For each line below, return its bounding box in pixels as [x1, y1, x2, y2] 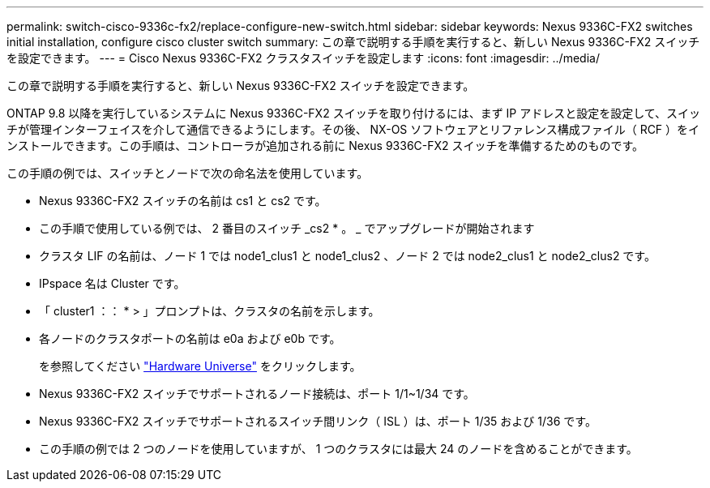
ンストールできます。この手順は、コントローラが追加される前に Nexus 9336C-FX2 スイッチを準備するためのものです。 [6, 139, 644, 152]
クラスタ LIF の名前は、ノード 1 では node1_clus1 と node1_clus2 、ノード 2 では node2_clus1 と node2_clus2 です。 [39, 249, 656, 263]
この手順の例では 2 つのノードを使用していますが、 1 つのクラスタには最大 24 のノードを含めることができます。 [39, 442, 638, 456]
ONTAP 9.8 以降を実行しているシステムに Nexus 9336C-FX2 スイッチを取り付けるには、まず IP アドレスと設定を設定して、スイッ [6, 106, 701, 120]
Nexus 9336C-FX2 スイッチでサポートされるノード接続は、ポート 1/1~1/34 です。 [39, 387, 475, 400]
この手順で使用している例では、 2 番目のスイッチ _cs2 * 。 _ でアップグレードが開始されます [39, 221, 535, 235]
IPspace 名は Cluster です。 [39, 276, 186, 290]
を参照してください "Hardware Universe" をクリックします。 [39, 359, 361, 373]
